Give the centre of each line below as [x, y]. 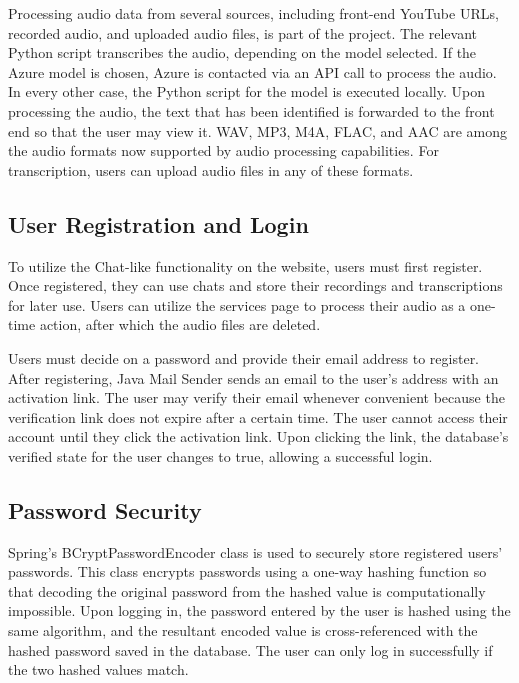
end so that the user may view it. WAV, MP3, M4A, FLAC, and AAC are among [257, 130]
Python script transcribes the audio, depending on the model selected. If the [242, 52]
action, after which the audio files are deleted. [180, 324]
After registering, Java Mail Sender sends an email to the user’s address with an [253, 377]
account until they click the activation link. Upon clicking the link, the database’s [258, 436]
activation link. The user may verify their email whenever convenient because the [256, 397]
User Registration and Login [158, 223]
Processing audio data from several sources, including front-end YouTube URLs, [253, 13]
